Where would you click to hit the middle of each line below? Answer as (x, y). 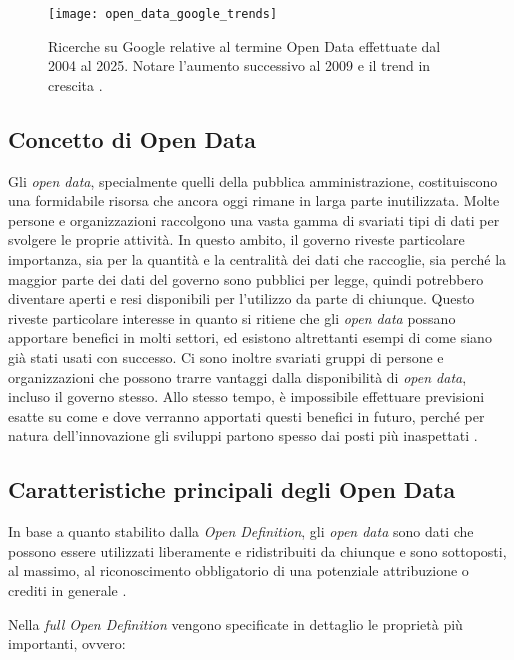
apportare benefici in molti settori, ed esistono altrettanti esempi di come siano (250, 337)
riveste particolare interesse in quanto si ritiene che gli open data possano (232, 317)
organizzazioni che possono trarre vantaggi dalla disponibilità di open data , (237, 376)
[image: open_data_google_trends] (163, 14)
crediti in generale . (67, 589)
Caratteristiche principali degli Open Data (232, 489)
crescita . (75, 84)
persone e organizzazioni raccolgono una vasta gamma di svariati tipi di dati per (254, 219)
